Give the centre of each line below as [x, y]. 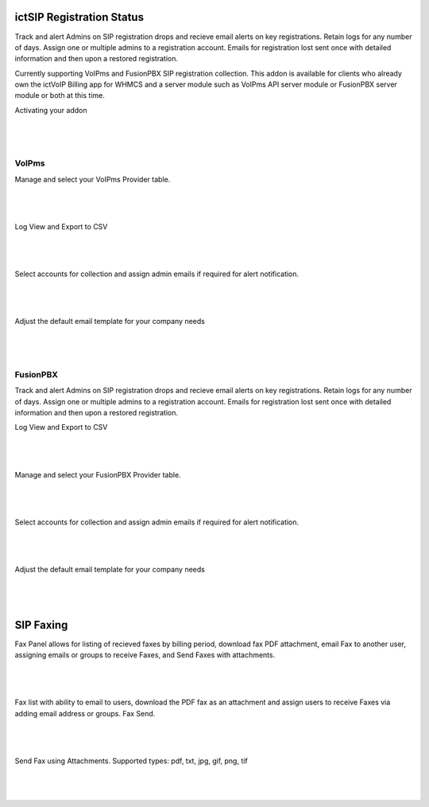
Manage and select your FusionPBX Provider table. [98, 474]
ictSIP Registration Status [79, 17]
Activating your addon [51, 110]
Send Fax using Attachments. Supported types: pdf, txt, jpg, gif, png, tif [131, 761]
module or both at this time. [60, 96]
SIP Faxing [41, 625]
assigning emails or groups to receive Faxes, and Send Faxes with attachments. [145, 655]
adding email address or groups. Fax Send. [85, 713]
